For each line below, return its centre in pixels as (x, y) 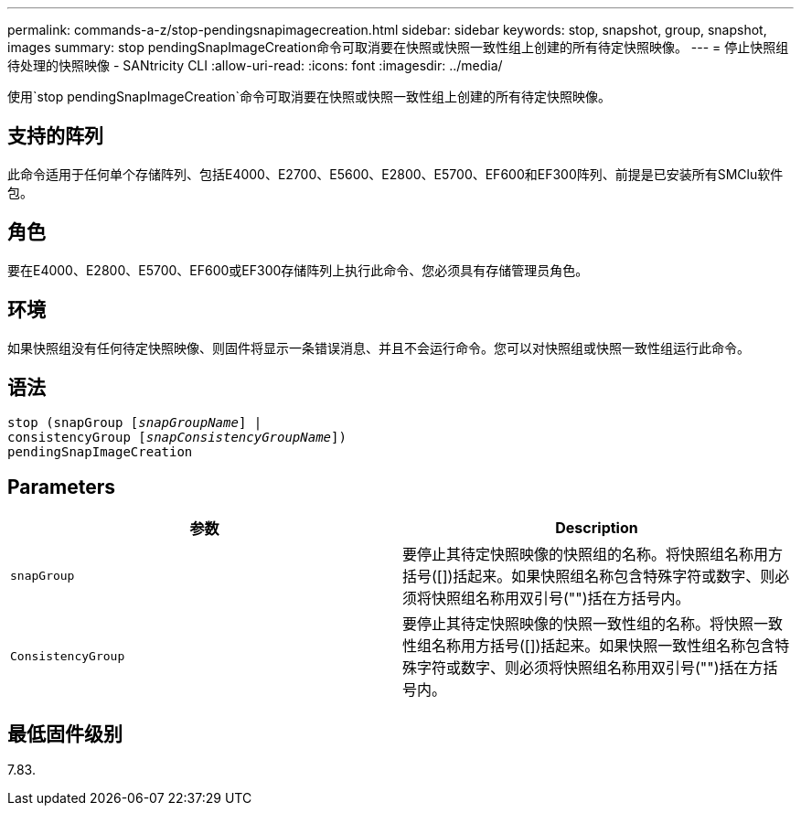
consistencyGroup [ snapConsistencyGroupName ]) (177, 438)
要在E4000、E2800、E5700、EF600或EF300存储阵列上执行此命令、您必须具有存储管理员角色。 (298, 270)
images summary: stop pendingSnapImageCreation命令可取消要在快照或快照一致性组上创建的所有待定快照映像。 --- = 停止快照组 (398, 47)
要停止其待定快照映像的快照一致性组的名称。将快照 (578, 624)
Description (597, 528)
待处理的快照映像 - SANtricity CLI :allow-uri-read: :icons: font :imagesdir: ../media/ (255, 65)
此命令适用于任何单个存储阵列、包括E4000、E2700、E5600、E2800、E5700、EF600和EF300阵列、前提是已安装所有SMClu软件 (395, 174)
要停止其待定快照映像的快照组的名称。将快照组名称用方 (593, 555)
